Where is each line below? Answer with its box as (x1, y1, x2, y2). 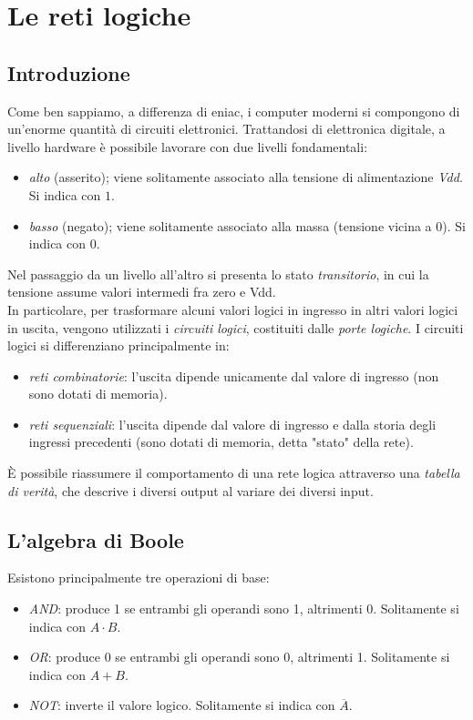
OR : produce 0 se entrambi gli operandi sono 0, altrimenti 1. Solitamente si (28, 647, 450, 666)
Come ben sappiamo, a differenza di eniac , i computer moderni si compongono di (7, 101, 460, 120)
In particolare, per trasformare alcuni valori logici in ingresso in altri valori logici (7, 299, 458, 319)
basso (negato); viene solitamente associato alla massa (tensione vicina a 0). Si (28, 216, 466, 235)
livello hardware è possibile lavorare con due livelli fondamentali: (7, 137, 368, 156)
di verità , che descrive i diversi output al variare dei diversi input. (7, 481, 374, 500)
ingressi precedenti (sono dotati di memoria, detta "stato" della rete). (28, 432, 414, 451)
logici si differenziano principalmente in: (7, 336, 230, 355)
